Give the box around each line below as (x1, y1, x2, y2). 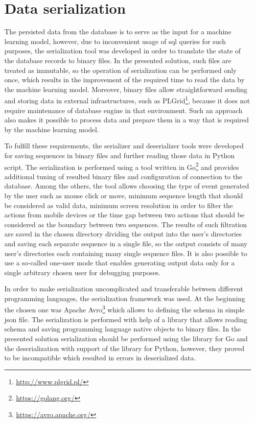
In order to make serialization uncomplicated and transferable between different (4, 283, 243, 294)
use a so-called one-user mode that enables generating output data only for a (4, 258, 235, 268)
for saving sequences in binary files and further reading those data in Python (4, 150, 235, 160)
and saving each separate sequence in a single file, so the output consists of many (4, 238, 248, 248)
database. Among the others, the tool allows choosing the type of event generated (4, 181, 249, 191)
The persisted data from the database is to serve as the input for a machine (4, 26, 232, 37)
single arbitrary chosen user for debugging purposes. (4, 267, 161, 277)
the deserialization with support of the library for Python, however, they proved (4, 343, 245, 353)
